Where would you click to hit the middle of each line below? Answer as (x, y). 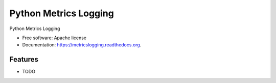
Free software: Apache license (54, 38)
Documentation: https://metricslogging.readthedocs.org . (82, 45)
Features (24, 59)
